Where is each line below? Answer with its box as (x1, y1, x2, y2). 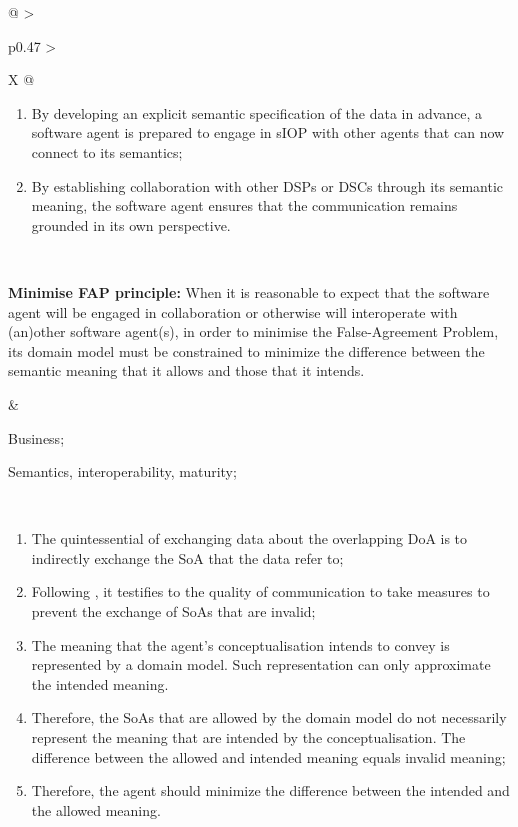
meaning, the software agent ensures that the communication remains (31, 195, 458, 216)
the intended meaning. (31, 673, 169, 694)
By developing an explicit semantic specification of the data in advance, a (31, 102, 483, 123)
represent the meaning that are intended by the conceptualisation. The (31, 727, 466, 748)
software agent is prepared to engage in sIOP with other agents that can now (31, 122, 505, 143)
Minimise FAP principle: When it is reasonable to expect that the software (8, 281, 490, 302)
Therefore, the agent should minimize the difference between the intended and (31, 780, 510, 801)
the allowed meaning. (31, 799, 161, 820)
